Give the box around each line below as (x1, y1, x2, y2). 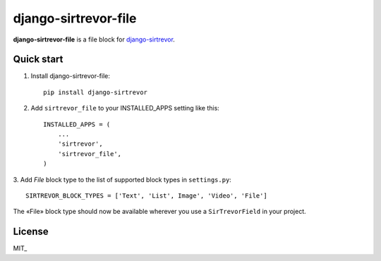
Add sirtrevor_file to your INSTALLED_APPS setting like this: (30, 104, 220, 113)
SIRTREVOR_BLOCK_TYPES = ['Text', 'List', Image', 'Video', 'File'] (25, 191, 267, 200)
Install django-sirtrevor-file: (30, 72, 111, 80)
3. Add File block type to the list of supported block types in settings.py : (13, 175, 232, 184)
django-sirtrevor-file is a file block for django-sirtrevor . (13, 35, 176, 44)
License (13, 226, 49, 238)
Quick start (13, 53, 64, 65)
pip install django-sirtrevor (43, 88, 148, 96)
